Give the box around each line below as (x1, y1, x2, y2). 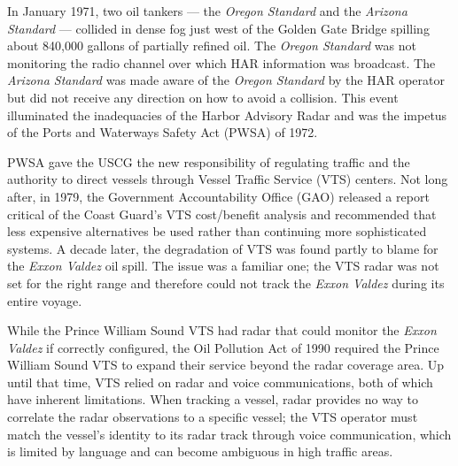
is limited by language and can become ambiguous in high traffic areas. (7, 442, 393, 461)
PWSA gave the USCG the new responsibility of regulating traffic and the (7, 152, 410, 171)
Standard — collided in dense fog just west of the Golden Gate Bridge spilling (7, 19, 430, 37)
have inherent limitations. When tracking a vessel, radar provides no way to (7, 390, 419, 409)
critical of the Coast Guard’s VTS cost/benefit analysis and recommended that (7, 204, 437, 223)
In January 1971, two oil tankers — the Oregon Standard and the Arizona (7, 2, 408, 19)
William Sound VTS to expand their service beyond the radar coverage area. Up (7, 355, 445, 374)
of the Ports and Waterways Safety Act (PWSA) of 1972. (7, 123, 318, 141)
